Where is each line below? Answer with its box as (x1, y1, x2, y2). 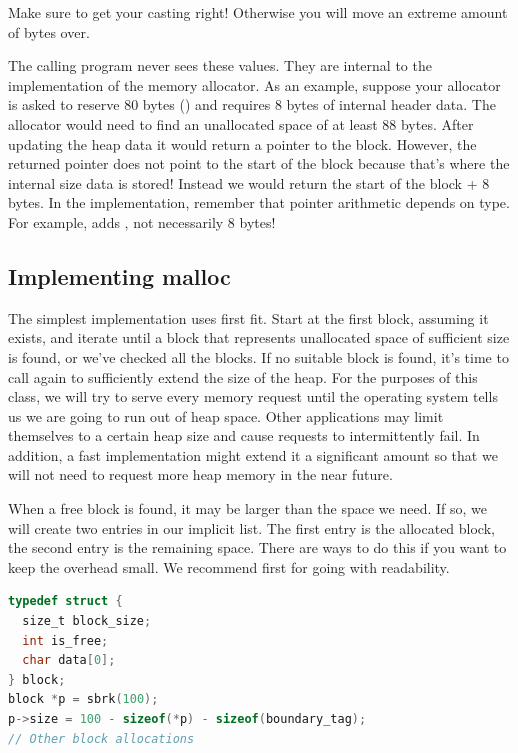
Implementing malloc (8, 260, 231, 291)
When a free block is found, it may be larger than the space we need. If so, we (8, 498, 488, 519)
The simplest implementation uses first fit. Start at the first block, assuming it (8, 307, 489, 328)
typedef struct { (8, 594, 123, 609)
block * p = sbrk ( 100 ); (8, 692, 159, 707)
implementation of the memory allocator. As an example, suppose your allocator (8, 74, 501, 95)
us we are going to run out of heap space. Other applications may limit (8, 405, 444, 426)
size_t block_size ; (22, 614, 152, 629)
